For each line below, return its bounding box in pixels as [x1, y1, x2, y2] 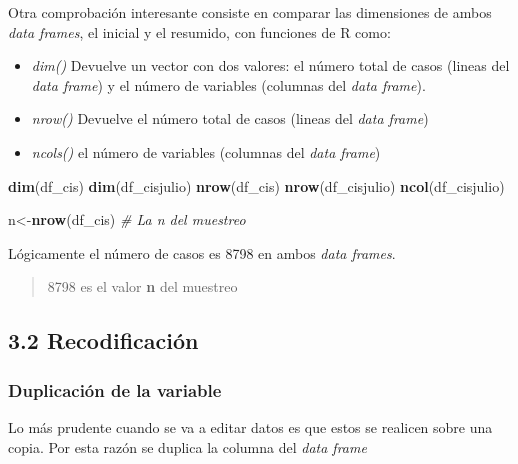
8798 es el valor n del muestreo [47, 276, 238, 297]
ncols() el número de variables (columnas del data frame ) [31, 141, 381, 162]
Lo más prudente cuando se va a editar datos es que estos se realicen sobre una [8, 416, 493, 437]
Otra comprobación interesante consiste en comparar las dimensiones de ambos [8, 2, 492, 22]
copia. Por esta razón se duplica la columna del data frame [8, 436, 367, 457]
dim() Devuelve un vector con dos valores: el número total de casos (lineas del [31, 55, 510, 76]
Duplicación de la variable [8, 377, 222, 402]
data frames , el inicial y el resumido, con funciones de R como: [8, 21, 391, 42]
